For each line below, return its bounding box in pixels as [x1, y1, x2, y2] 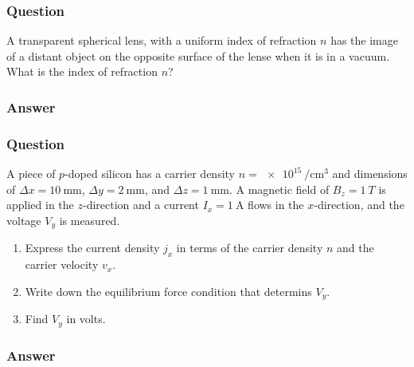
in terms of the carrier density [176, 239, 323, 256]
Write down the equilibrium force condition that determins [25, 282, 312, 299]
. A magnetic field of [228, 180, 330, 197]
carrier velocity [25, 256, 99, 273]
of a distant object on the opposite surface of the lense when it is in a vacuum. [6, 47, 390, 64]
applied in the [6, 196, 74, 213]
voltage [6, 211, 41, 228]
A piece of [6, 165, 56, 182]
